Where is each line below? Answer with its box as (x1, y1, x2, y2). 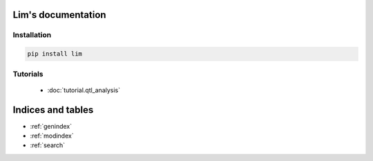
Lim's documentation (12, 9, 106, 21)
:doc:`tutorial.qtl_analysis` (47, 86, 121, 94)
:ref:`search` (30, 141, 66, 149)
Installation (12, 30, 52, 40)
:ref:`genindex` (30, 122, 73, 130)
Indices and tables (12, 104, 94, 116)
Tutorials (12, 69, 44, 78)
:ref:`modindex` (30, 131, 74, 140)
